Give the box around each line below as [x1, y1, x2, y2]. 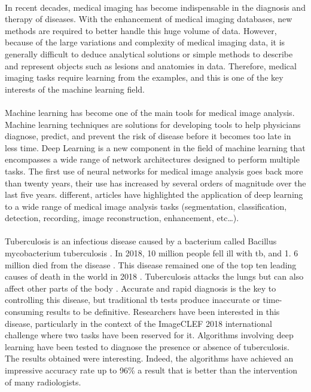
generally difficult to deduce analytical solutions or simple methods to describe [5, 47, 293, 60]
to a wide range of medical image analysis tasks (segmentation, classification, [5, 200, 287, 212]
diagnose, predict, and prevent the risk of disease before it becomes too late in [5, 130, 291, 142]
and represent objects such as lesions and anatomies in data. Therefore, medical [5, 59, 297, 72]
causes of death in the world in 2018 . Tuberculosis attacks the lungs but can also [5, 270, 304, 283]
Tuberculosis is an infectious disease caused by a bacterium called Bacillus [5, 235, 277, 247]
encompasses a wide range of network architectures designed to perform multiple [5, 153, 300, 166]
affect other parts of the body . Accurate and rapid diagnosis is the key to [5, 281, 276, 294]
